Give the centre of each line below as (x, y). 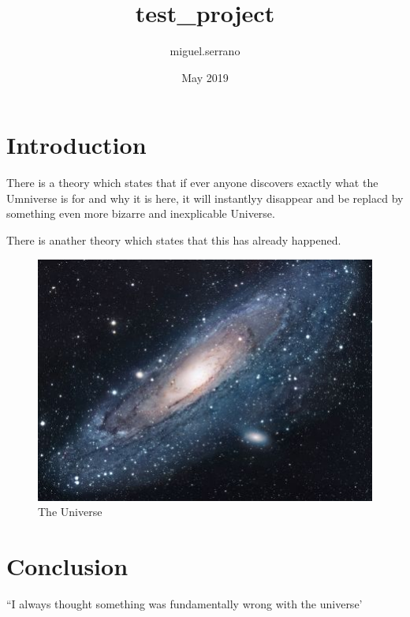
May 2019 (205, 77)
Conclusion (67, 566)
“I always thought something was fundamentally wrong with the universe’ (184, 604)
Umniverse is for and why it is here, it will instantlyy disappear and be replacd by (205, 198)
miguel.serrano (205, 51)
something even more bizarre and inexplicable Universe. (141, 213)
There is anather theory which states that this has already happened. (174, 240)
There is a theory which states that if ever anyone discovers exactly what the (192, 183)
